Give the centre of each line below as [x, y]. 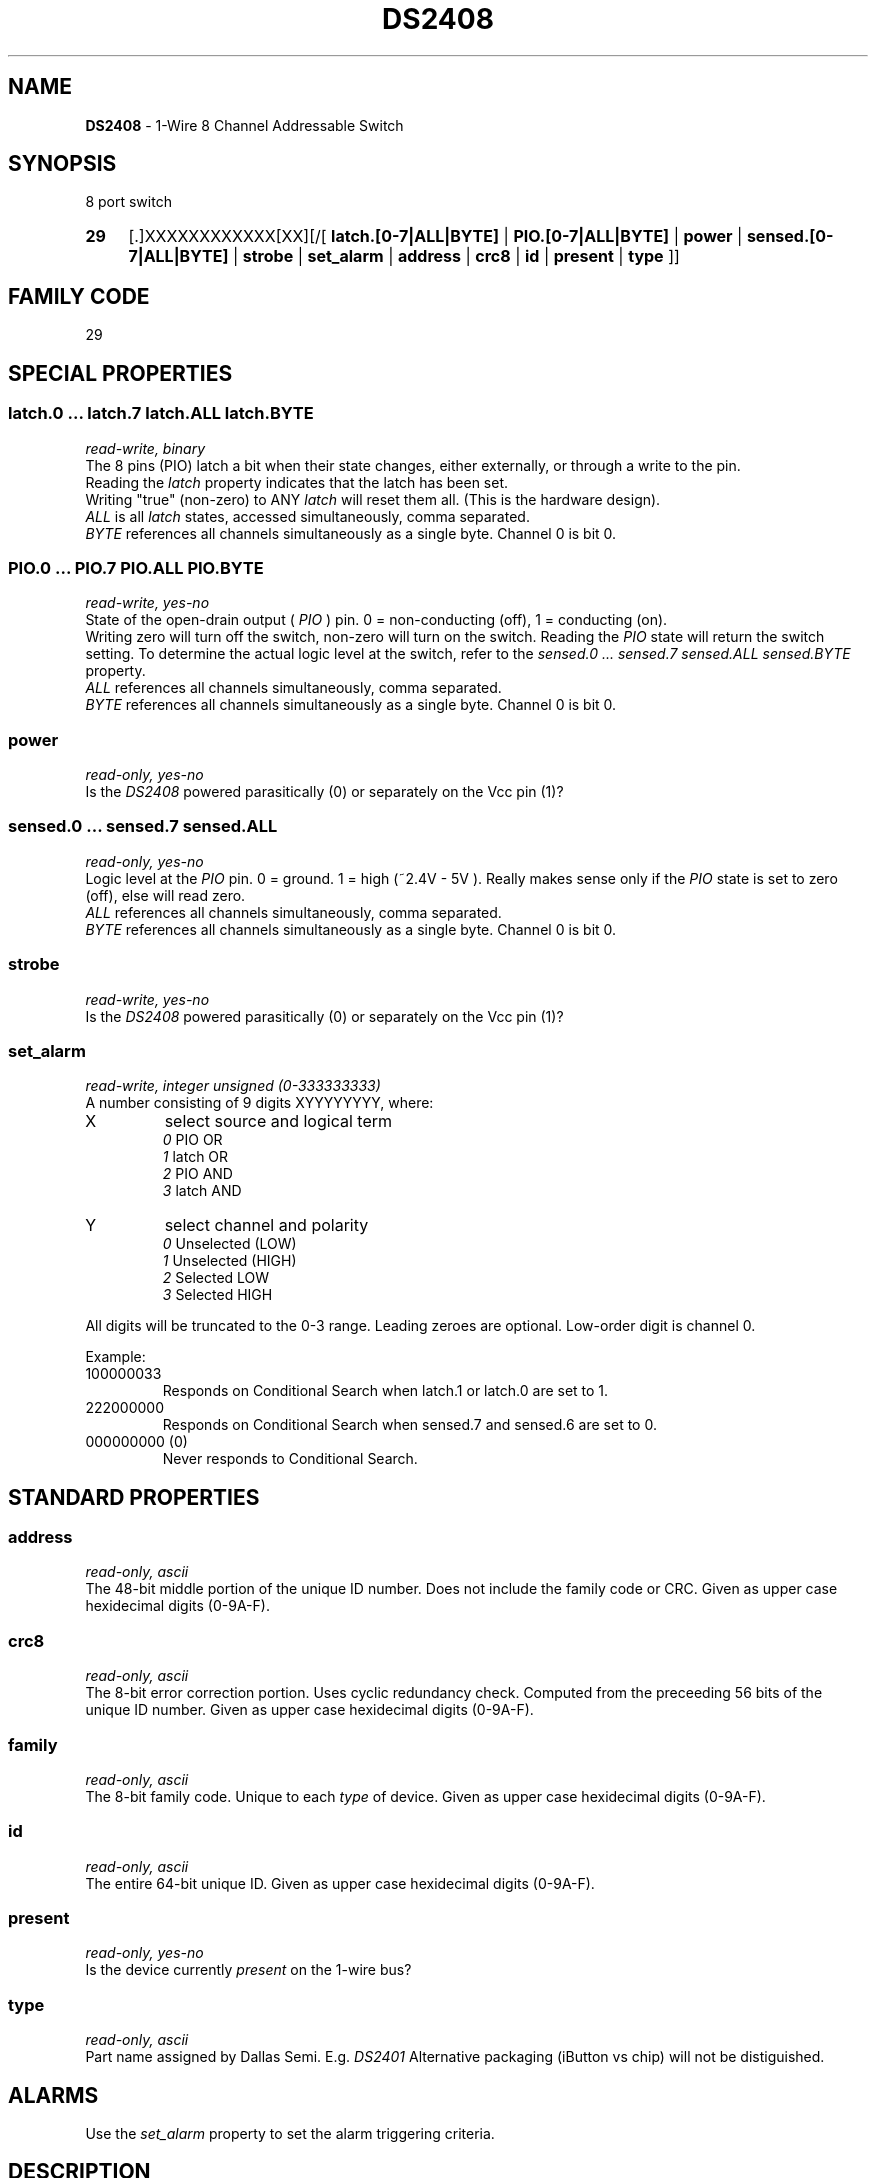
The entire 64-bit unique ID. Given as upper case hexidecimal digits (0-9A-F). [340, 1883]
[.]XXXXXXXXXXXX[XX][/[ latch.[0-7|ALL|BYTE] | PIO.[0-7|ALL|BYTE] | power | [435, 236]
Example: [115, 1357]
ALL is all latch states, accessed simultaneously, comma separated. [307, 516]
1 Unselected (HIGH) [229, 1261]
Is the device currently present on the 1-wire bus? [248, 1970]
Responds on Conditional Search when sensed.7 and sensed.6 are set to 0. [409, 1425]
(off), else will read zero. [165, 895]
